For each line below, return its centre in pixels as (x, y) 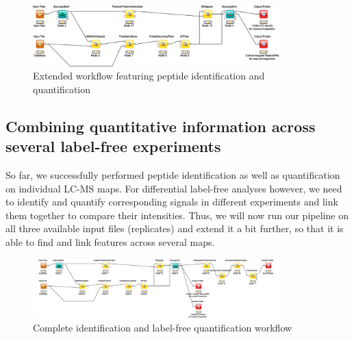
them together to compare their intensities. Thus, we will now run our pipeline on (177, 215)
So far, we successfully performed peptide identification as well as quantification (173, 175)
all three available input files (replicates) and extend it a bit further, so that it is (175, 228)
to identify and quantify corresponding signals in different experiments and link (172, 202)
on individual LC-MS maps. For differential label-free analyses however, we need (174, 188)
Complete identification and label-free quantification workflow (163, 327)
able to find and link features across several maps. (110, 242)
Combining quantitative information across (161, 126)
